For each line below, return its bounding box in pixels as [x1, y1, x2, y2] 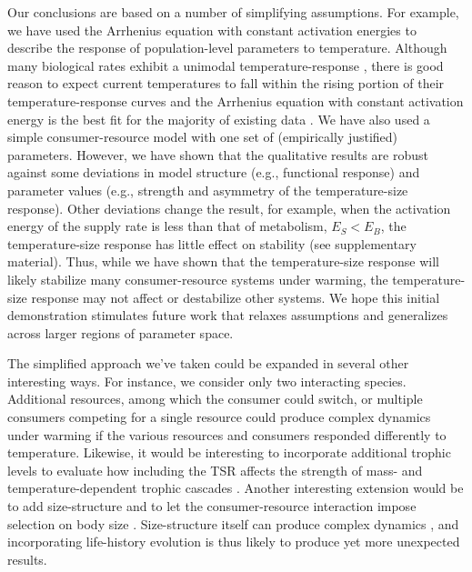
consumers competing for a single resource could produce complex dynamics [7, 407, 431, 426]
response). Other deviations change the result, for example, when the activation [7, 198, 451, 217]
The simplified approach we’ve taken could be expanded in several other [7, 354, 409, 373]
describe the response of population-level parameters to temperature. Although [7, 38, 447, 57]
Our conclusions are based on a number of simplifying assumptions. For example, [7, 3, 459, 21]
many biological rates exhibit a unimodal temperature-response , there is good [7, 55, 444, 75]
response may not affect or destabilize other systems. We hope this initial [31, 287, 440, 306]
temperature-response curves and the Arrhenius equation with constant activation [7, 91, 464, 110]
